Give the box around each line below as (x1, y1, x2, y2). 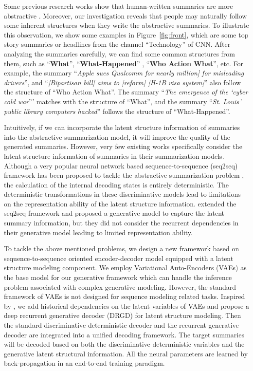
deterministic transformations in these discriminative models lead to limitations (4, 189, 241, 199)
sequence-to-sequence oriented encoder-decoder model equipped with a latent (4, 253, 234, 263)
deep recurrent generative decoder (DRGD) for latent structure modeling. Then (4, 310, 241, 320)
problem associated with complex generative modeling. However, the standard (4, 281, 236, 292)
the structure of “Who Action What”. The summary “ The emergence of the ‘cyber (4, 87, 248, 97)
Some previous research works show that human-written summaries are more (4, 1, 233, 11)
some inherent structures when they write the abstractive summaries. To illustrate (4, 20, 249, 30)
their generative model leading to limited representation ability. (4, 227, 193, 237)
